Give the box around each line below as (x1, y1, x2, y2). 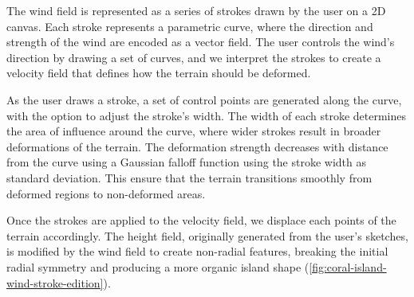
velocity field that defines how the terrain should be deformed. (6, 64, 311, 81)
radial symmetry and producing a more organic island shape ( (6, 258, 310, 275)
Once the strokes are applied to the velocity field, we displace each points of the (6, 212, 396, 229)
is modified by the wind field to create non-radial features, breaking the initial (6, 243, 388, 260)
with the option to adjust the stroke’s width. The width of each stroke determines (6, 107, 406, 123)
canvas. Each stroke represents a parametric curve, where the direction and (6, 18, 373, 34)
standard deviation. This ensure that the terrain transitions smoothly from (6, 169, 373, 186)
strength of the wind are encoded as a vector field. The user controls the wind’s (6, 33, 395, 50)
